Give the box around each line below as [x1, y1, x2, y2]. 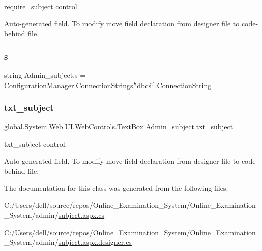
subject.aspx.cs [58, 209, 105, 220]
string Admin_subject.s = [4, 70, 86, 80]
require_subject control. [4, 1, 79, 11]
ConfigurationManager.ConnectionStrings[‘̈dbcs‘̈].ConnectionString [4, 79, 212, 90]
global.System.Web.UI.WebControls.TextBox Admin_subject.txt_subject [4, 121, 234, 132]
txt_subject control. [4, 138, 67, 149]
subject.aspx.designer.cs [58, 237, 132, 247]
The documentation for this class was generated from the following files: [4, 182, 228, 193]
